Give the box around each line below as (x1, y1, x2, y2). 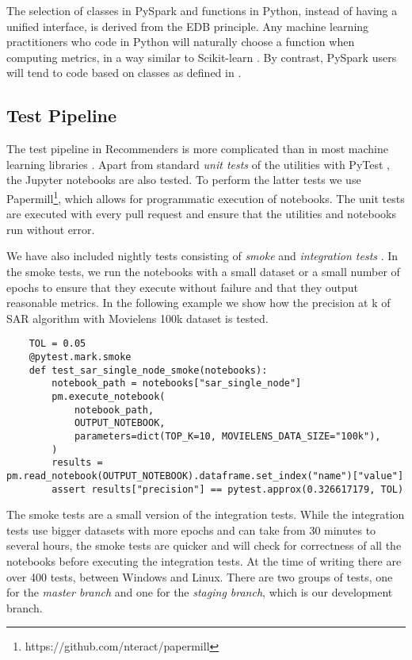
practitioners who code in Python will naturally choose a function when (6, 33, 355, 50)
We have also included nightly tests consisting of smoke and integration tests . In (6, 247, 399, 264)
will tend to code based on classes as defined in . (6, 64, 242, 81)
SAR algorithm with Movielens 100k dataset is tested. (6, 309, 269, 326)
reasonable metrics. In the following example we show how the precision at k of (6, 294, 391, 311)
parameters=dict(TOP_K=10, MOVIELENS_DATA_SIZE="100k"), (74, 430, 381, 442)
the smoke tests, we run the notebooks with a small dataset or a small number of (6, 263, 400, 279)
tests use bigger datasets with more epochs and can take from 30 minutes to (6, 521, 376, 538)
